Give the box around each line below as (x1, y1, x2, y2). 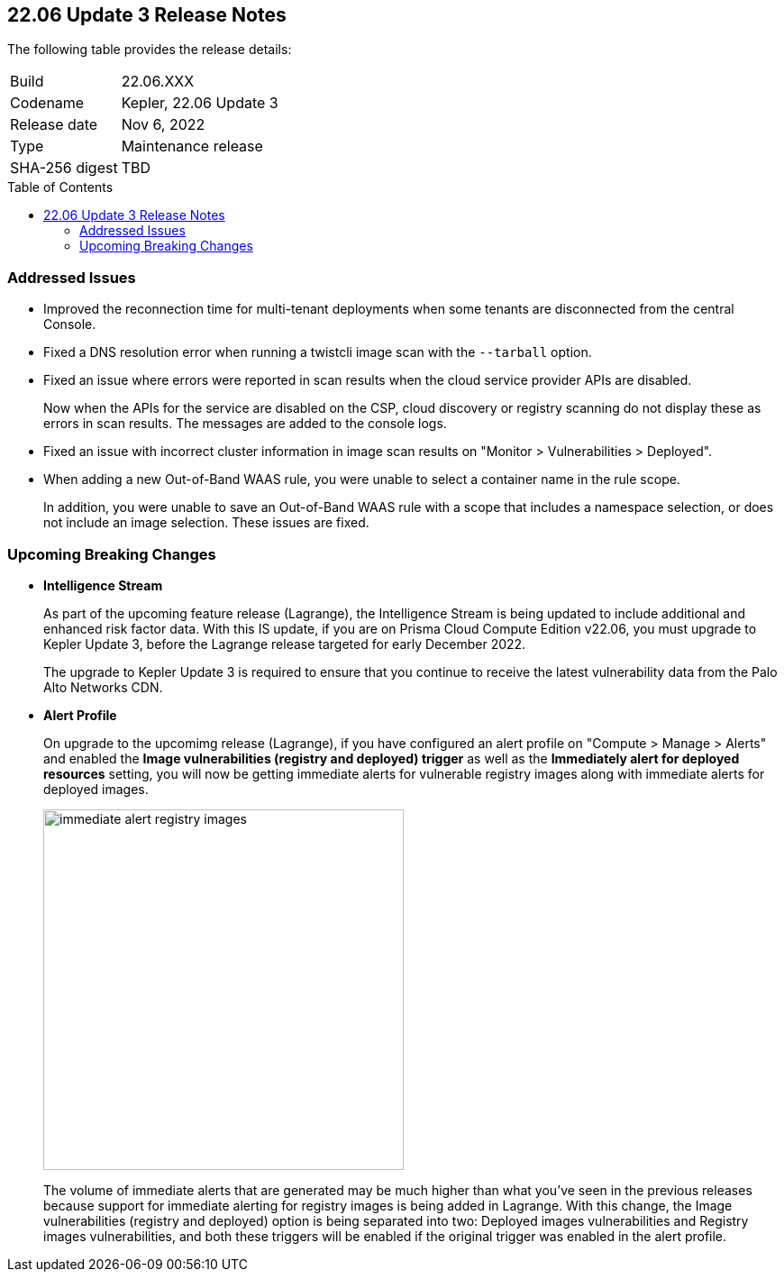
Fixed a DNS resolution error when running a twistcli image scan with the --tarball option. (43, 344, 592, 361)
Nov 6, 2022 (121, 115, 205, 134)
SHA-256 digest (10, 159, 118, 178)
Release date (10, 115, 98, 134)
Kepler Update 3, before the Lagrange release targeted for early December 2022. (43, 635, 526, 652)
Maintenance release (121, 137, 263, 156)
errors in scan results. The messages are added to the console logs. (43, 416, 447, 432)
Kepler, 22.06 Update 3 (121, 94, 278, 113)
